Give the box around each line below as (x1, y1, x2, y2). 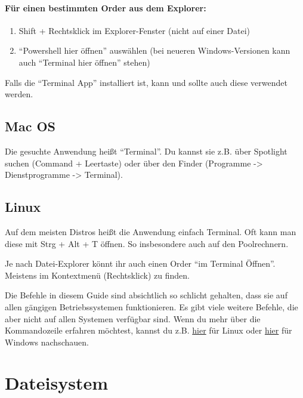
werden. (5, 88, 33, 100)
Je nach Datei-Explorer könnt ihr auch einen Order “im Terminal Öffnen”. (5, 257, 276, 270)
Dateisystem (5, 371, 109, 395)
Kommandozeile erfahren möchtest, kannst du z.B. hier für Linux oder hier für (5, 324, 292, 337)
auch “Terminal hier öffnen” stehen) (18, 55, 150, 68)
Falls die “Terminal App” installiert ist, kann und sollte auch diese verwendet (5, 76, 287, 88)
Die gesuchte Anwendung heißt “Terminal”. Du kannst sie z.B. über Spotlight (5, 144, 287, 157)
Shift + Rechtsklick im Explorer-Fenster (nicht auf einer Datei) (18, 24, 251, 36)
